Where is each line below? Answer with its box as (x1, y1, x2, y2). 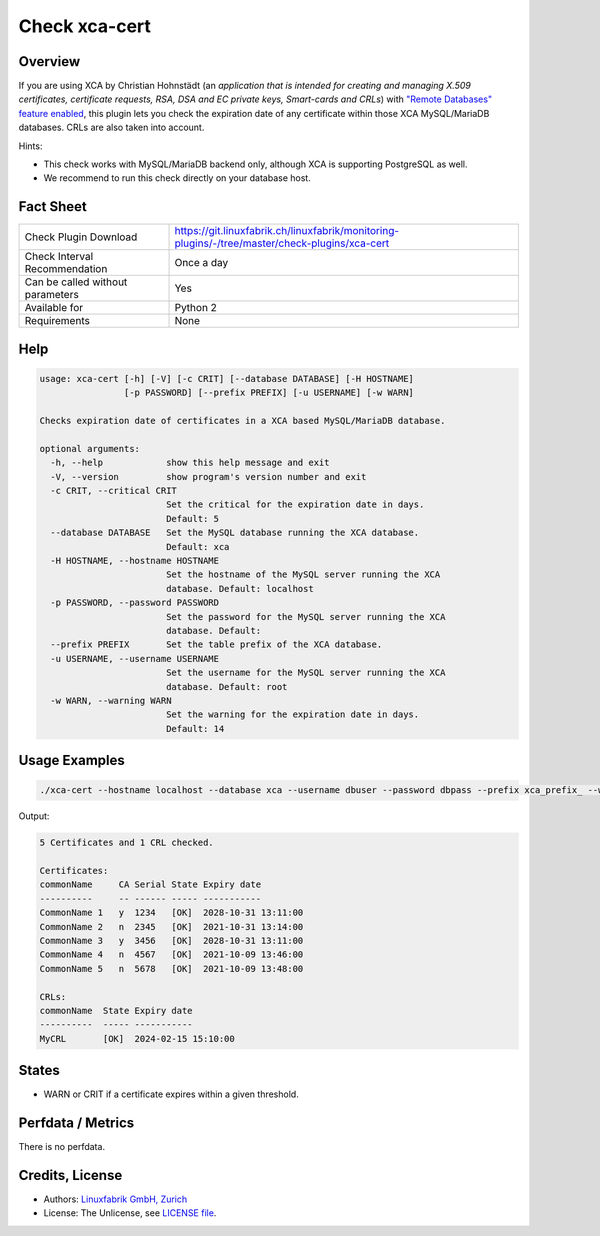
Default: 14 (165, 723, 225, 734)
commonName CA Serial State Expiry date (39, 879, 262, 890)
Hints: (18, 140, 43, 152)
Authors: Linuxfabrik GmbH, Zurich (43, 1193, 188, 1205)
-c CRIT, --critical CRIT (50, 485, 177, 497)
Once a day (174, 256, 229, 270)
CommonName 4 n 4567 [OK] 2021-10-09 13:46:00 (39, 949, 304, 960)
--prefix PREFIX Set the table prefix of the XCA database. (50, 639, 383, 650)
